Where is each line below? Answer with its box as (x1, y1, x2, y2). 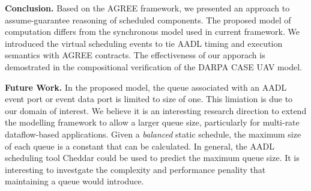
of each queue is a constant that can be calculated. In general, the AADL (5, 139, 274, 152)
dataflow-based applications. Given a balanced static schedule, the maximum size (5, 127, 301, 140)
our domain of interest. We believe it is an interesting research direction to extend (5, 104, 307, 117)
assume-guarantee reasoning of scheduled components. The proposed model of (5, 13, 291, 26)
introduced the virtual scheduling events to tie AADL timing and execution (5, 37, 283, 49)
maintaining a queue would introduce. (5, 175, 144, 187)
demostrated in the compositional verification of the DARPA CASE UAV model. (5, 60, 302, 73)
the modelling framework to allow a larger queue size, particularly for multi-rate (5, 116, 300, 129)
